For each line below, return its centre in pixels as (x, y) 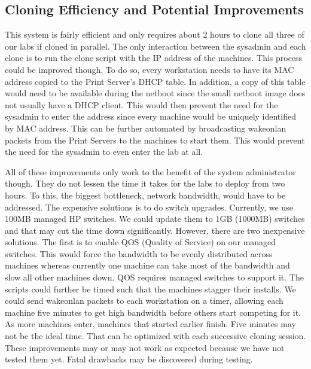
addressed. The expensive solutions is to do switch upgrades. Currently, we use (149, 207)
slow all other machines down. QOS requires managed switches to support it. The (154, 277)
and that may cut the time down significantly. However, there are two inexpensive (155, 230)
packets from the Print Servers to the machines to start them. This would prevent (155, 140)
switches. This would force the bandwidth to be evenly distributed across (139, 253)
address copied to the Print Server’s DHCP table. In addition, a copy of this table (155, 81)
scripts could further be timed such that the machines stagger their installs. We (150, 289)
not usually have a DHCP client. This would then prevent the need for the (141, 104)
